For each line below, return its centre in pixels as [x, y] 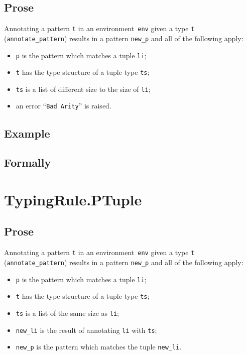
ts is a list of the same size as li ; [67, 313]
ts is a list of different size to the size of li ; [83, 89]
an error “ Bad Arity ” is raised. [64, 106]
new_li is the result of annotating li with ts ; [86, 330]
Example [27, 133]
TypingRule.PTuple [73, 199]
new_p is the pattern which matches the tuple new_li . [99, 347]
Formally [28, 162]
